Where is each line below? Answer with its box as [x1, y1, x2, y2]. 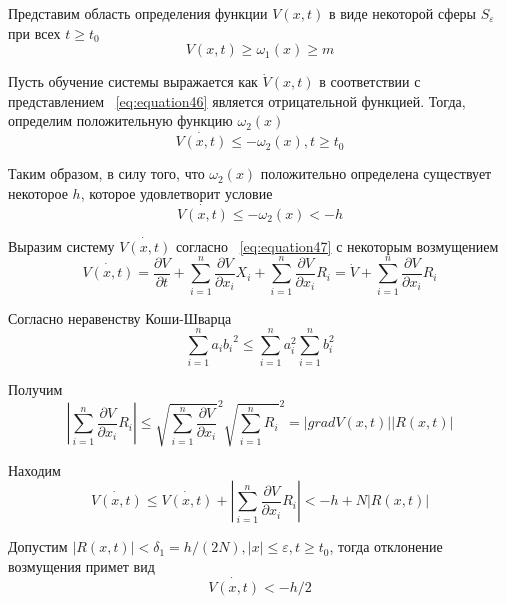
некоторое [8, 182, 68, 203]
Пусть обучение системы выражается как [8, 71, 258, 92]
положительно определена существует [260, 163, 492, 184]
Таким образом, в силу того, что [8, 163, 205, 184]
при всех [8, 22, 61, 43]
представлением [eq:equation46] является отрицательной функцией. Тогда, [8, 90, 466, 111]
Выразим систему [8, 235, 115, 256]
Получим [8, 379, 63, 400]
